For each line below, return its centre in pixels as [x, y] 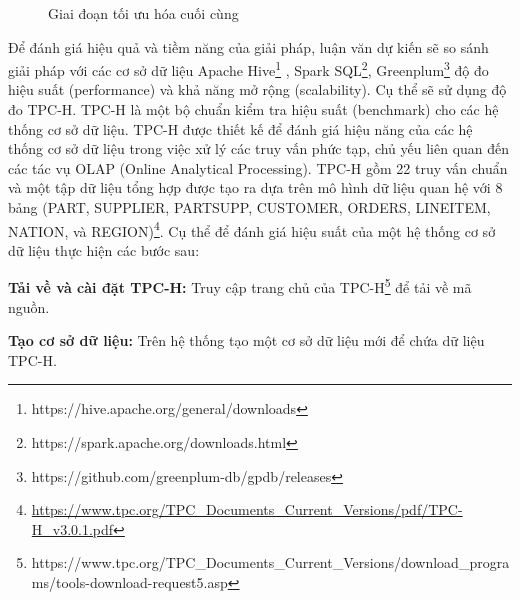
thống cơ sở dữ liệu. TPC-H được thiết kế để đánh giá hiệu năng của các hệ [240, 128]
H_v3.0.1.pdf [72, 528]
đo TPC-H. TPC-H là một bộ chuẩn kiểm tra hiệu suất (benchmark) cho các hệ [253, 109]
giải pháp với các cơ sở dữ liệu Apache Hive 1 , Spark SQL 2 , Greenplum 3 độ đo [248, 68]
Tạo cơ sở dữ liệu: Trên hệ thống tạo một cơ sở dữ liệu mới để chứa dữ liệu [246, 340]
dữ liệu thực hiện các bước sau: [104, 249]
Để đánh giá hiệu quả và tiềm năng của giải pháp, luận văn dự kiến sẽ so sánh [248, 46]
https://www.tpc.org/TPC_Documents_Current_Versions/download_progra [270, 562]
